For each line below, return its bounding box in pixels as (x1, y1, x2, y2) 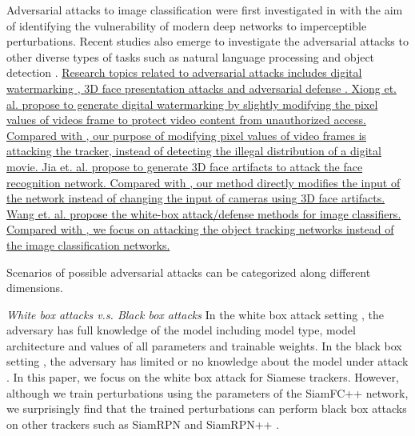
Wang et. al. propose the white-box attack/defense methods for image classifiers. (6, 205, 401, 222)
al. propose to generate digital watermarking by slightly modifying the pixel (6, 95, 378, 112)
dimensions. (6, 279, 63, 296)
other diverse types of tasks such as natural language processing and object (6, 48, 375, 65)
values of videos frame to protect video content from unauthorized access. (6, 111, 366, 128)
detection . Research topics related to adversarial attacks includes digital (6, 64, 362, 81)
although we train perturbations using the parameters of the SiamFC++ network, (6, 384, 409, 401)
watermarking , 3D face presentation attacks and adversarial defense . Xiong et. (6, 79, 397, 96)
